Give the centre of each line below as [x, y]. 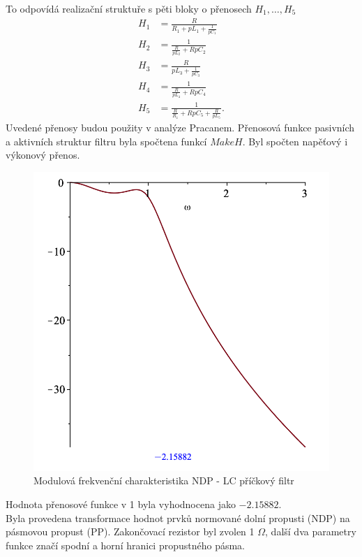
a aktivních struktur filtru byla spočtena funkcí [106, 141]
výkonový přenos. [43, 155]
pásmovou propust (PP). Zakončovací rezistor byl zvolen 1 [130, 531]
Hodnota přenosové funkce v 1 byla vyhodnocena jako [121, 504]
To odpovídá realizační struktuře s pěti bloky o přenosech [129, 8]
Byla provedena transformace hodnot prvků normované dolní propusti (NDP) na [178, 518]
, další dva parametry [311, 531]
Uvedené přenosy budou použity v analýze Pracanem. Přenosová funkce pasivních [180, 128]
